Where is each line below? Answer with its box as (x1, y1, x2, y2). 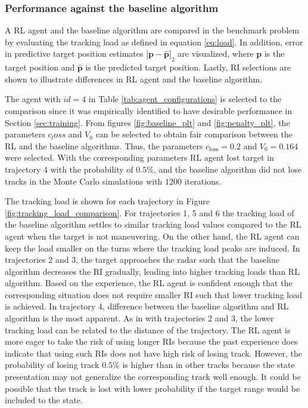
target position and (5, 61, 75, 73)
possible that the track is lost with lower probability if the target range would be (5, 382, 300, 394)
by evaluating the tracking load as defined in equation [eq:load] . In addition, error (5, 35, 303, 48)
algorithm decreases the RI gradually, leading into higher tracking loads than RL (5, 265, 300, 277)
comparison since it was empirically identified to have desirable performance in (5, 104, 292, 116)
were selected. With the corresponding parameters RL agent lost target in (5, 151, 275, 164)
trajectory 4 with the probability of (5, 162, 133, 175)
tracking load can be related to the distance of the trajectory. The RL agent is (5, 323, 291, 336)
